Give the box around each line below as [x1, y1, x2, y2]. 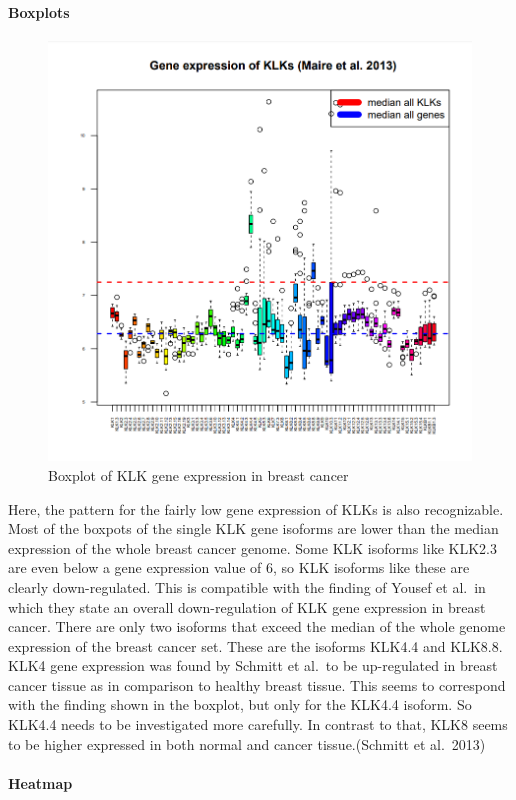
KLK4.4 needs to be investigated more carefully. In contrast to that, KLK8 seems [8, 714, 508, 735]
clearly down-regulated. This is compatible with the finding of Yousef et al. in [8, 576, 486, 597]
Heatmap [8, 772, 73, 793]
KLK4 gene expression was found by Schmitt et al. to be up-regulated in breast [8, 655, 498, 676]
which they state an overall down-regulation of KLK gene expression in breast [8, 596, 486, 617]
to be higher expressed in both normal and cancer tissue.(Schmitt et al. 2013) [8, 733, 486, 754]
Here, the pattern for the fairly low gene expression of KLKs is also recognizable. [8, 498, 504, 519]
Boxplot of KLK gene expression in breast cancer [48, 464, 349, 485]
